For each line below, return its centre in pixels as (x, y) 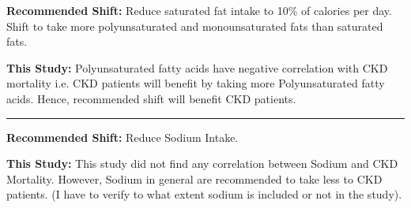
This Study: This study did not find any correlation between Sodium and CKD (202, 163)
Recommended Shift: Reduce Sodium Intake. (123, 137)
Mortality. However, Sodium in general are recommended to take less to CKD (194, 178)
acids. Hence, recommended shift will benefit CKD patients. (151, 98)
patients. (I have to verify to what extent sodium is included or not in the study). (204, 194)
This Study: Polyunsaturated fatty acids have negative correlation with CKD (197, 67)
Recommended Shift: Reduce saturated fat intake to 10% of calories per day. (199, 10)
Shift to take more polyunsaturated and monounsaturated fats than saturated (195, 26)
